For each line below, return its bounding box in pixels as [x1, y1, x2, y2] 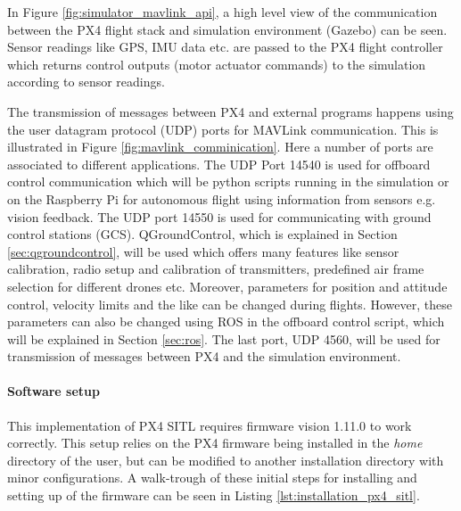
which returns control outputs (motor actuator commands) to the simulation [7, 54, 426, 73]
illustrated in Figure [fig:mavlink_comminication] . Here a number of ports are [7, 137, 433, 156]
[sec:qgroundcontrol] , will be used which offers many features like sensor [7, 242, 399, 260]
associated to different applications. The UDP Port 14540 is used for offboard [7, 154, 431, 173]
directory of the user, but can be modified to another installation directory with [7, 450, 444, 469]
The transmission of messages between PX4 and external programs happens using [7, 102, 454, 120]
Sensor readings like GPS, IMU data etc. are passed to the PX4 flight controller [7, 37, 443, 56]
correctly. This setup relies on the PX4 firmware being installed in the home [7, 433, 423, 452]
